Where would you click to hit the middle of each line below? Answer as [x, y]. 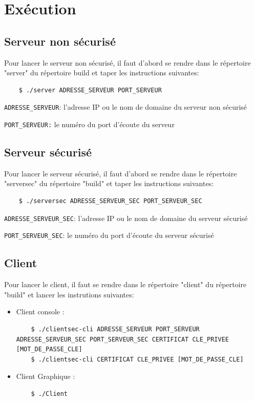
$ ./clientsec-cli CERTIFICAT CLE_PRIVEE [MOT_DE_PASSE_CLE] [137, 359]
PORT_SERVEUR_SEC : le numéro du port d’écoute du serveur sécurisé [109, 235]
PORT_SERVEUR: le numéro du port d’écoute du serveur [89, 124]
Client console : [40, 312]
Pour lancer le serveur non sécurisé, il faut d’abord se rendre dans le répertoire [128, 62]
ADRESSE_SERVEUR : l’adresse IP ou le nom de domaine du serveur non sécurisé [126, 107]
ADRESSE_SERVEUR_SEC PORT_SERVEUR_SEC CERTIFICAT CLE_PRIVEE [123, 339]
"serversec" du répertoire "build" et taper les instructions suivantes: [109, 183]
